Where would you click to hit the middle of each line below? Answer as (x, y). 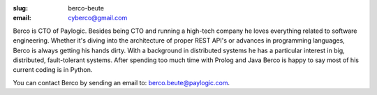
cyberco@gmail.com (98, 18)
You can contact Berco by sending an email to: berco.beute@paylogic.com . (121, 82)
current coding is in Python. (53, 70)
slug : (20, 8)
